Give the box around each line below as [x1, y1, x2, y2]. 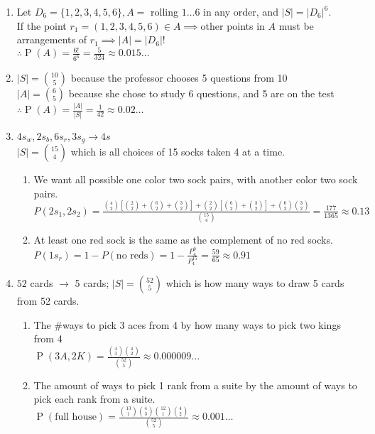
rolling [151, 4, 178, 18]
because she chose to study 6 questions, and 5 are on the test [68, 86, 335, 101]
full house [55, 412, 97, 423]
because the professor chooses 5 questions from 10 [70, 70, 288, 85]
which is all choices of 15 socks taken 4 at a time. [70, 144, 285, 159]
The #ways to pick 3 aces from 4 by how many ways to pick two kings [33, 317, 341, 332]
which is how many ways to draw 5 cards [165, 276, 344, 291]
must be [278, 18, 314, 33]
